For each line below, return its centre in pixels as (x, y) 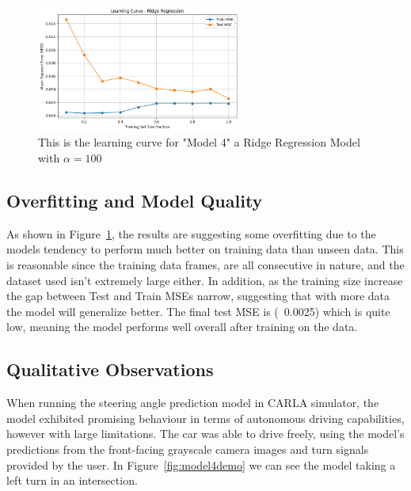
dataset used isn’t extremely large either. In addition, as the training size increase (205, 280)
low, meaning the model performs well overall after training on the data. (182, 327)
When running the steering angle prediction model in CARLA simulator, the (193, 403)
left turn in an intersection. (72, 480)
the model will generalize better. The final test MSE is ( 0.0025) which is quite (198, 311)
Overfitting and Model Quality (135, 200)
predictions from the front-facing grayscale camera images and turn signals (188, 449)
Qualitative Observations (110, 369)
